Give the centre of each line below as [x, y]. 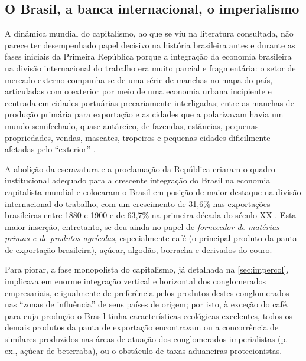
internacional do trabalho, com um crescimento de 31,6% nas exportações [138, 203]
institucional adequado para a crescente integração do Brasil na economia [138, 180]
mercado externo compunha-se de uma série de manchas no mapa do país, [139, 79]
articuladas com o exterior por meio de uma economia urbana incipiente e [138, 91]
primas [17, 238]
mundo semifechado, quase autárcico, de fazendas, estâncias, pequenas [132, 125]
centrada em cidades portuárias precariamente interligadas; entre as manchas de [149, 102]
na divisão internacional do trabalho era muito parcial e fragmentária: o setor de [150, 68]
